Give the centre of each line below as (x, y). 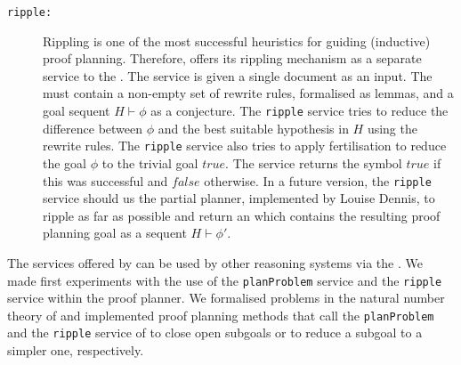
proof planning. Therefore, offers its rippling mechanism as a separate (232, 58)
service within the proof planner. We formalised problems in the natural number (226, 298)
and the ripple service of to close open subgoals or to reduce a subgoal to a (215, 333)
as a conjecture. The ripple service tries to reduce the (299, 111)
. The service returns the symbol (314, 162)
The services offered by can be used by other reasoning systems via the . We (215, 262)
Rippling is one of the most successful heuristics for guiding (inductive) (237, 41)
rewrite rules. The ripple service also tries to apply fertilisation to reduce (245, 146)
